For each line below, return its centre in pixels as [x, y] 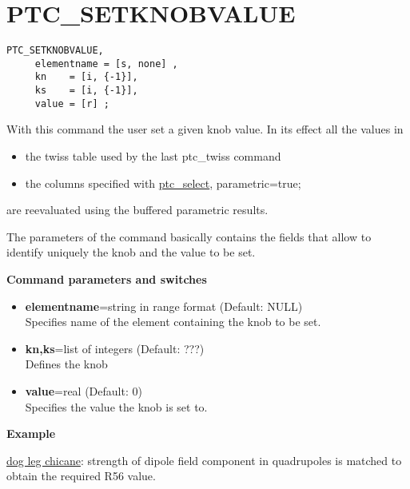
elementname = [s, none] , [106, 64]
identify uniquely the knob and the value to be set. [131, 252]
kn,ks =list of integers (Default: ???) [115, 348]
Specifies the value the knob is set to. [116, 406]
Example [31, 433]
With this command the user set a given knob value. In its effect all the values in [205, 129]
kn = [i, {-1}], [86, 77]
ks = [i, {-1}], [86, 91]
